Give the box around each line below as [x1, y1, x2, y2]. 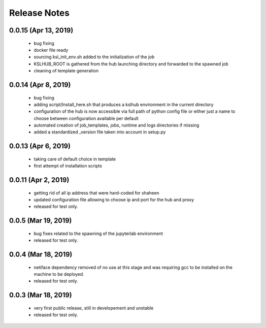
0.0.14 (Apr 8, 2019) [9, 80, 71, 89]
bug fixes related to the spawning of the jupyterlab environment [33, 230, 163, 236]
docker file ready [33, 47, 68, 53]
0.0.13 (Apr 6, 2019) [9, 142, 71, 150]
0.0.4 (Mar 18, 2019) [9, 250, 72, 259]
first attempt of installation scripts [33, 163, 102, 169]
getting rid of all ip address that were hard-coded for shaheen [33, 190, 160, 196]
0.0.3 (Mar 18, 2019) [9, 291, 72, 299]
